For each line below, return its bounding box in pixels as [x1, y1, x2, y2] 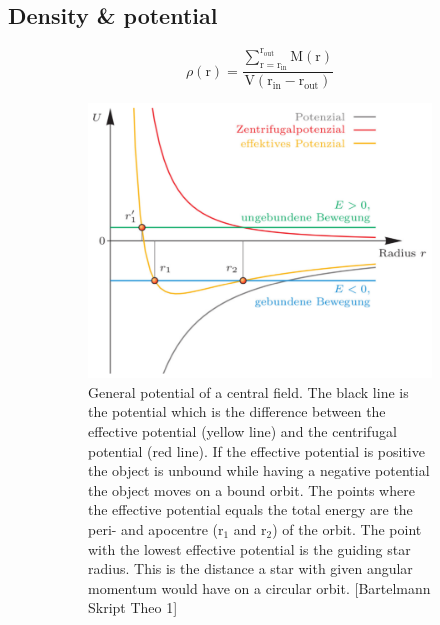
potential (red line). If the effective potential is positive [88, 440, 425, 461]
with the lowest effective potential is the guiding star [88, 538, 411, 559]
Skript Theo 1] [88, 597, 178, 618]
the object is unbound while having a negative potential [88, 460, 430, 481]
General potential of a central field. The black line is [88, 381, 409, 402]
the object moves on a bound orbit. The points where [88, 479, 415, 500]
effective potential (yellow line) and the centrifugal [88, 421, 397, 442]
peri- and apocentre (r [88, 519, 224, 540]
